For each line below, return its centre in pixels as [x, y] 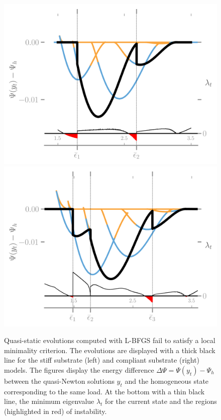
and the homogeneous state [167, 381]
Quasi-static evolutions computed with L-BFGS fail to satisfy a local [110, 340]
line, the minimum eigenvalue [49, 401]
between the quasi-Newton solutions [59, 381]
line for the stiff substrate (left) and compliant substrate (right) [102, 360]
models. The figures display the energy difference [79, 369]
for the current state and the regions [161, 401]
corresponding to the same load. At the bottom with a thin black [104, 391]
